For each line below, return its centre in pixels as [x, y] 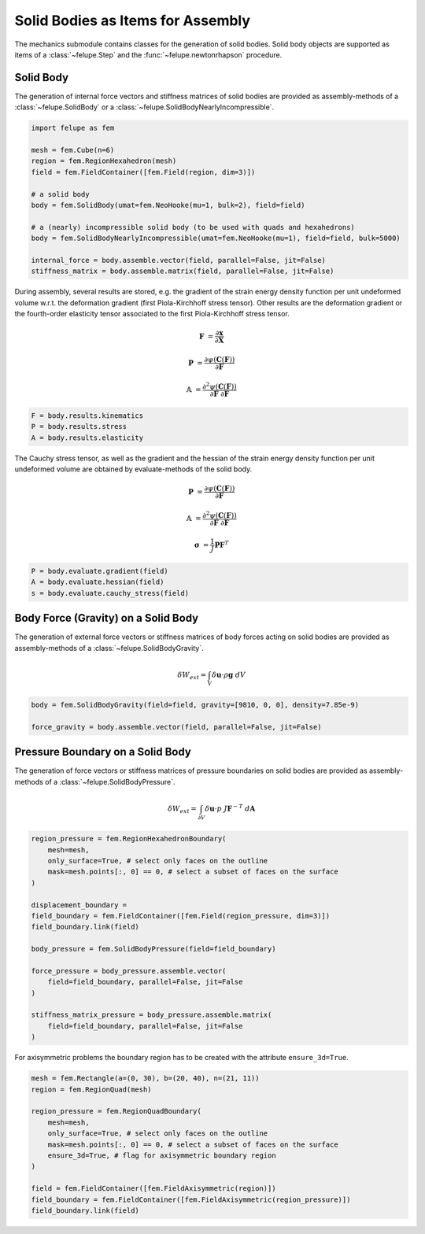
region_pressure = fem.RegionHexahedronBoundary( [129, 839]
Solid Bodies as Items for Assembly [133, 20]
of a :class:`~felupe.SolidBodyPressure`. [110, 781]
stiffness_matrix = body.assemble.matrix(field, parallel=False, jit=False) [183, 271]
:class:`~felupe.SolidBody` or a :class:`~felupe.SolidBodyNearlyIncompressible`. [144, 107]
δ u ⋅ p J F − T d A [230, 808]
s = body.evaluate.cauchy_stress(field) [110, 593]
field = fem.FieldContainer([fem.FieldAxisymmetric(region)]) [153, 1189]
